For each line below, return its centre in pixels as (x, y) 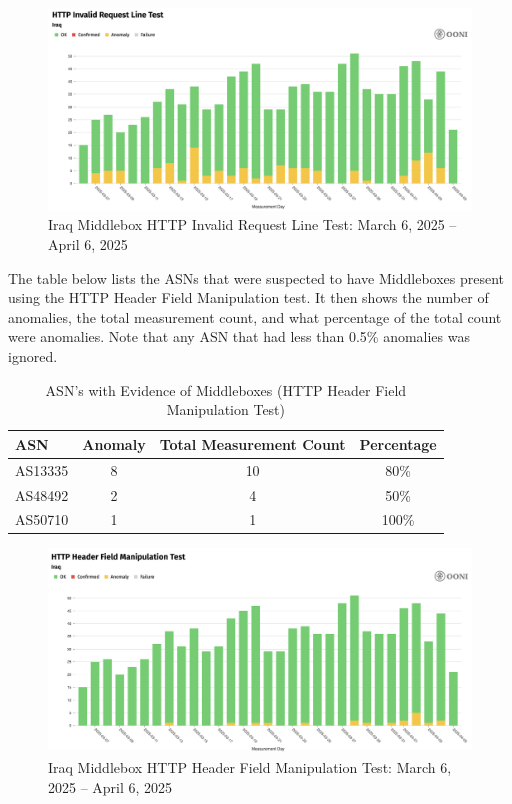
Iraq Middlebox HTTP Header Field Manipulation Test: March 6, (250, 767)
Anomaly (114, 443)
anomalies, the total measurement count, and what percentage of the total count (255, 316)
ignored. (33, 356)
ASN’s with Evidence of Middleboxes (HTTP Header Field (226, 389)
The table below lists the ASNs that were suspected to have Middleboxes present (256, 277)
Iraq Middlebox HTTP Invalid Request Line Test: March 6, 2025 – (252, 224)
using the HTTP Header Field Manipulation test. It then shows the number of (248, 297)
